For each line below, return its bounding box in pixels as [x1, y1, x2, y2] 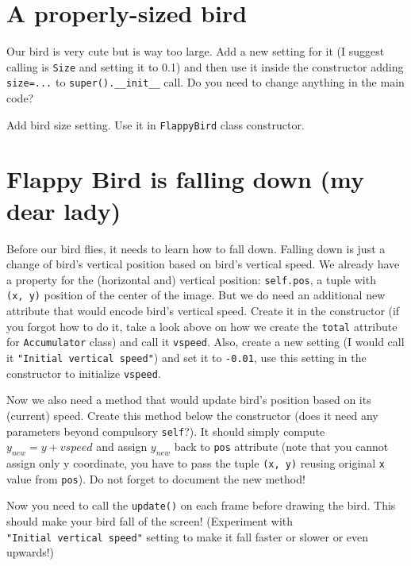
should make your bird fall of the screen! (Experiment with [6, 512, 294, 529]
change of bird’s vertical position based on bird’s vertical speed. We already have [6, 256, 400, 272]
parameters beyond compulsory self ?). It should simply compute [6, 422, 325, 439]
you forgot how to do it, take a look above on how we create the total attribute [6, 318, 398, 334]
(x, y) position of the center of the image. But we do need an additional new [6, 287, 386, 303]
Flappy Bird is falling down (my [6, 163, 364, 195]
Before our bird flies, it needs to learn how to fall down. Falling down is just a [6, 240, 386, 256]
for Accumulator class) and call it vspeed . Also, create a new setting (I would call [6, 333, 405, 350]
